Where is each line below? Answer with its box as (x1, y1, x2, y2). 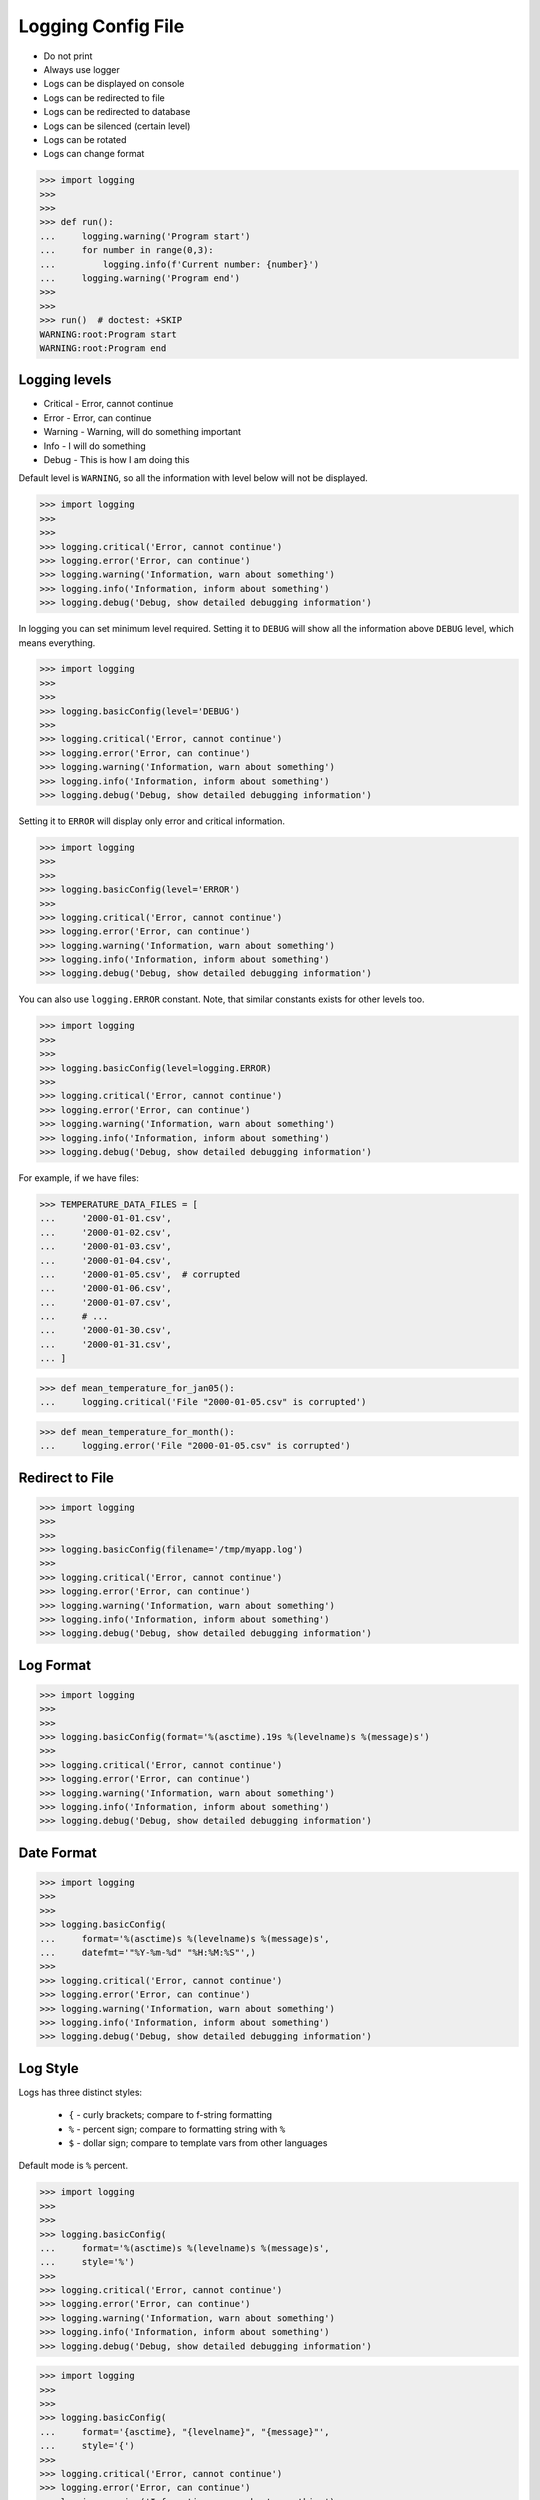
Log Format (18, 1656, 92, 1674)
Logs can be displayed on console (43, 78, 185, 90)
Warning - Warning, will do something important (43, 426, 242, 438)
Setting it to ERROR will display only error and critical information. (18, 815, 285, 827)
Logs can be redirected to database (43, 106, 191, 118)
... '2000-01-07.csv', (39, 1296, 172, 1308)
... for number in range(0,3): (39, 245, 214, 256)
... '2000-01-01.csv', (39, 1213, 172, 1224)
